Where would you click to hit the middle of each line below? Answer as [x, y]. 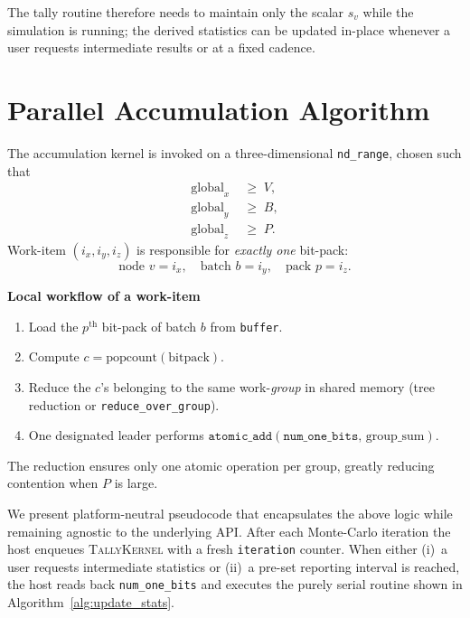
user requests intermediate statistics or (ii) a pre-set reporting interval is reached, [234, 566]
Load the [53, 326]
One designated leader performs [116, 435]
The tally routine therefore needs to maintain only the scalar [176, 12]
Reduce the [60, 386]
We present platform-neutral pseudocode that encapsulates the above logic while [230, 513]
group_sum [395, 437]
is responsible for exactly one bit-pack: [243, 249]
